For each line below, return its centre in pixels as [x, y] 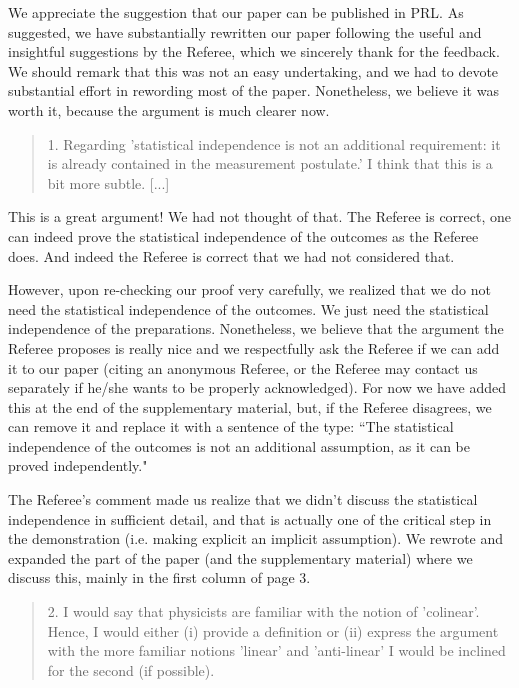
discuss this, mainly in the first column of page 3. [159, 577]
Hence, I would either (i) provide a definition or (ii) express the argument [273, 630]
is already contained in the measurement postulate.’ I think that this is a [270, 163]
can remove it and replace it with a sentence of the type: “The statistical [231, 426]
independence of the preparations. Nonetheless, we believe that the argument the [256, 328]
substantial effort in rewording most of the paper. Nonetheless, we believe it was [253, 90]
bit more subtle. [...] [108, 182]
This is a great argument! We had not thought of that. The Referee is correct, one [260, 216]
